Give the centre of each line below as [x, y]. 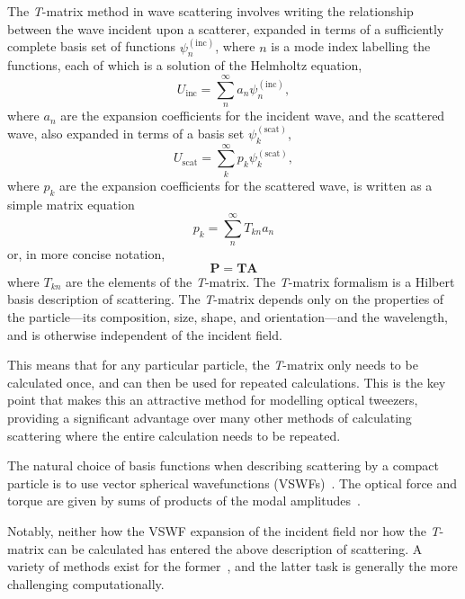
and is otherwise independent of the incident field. [145, 334]
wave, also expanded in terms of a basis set [126, 133]
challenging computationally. [86, 583]
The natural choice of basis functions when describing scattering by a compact [223, 465]
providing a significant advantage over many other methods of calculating [210, 418]
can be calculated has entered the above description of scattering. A [235, 548]
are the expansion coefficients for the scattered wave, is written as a [246, 185]
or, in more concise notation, [86, 254]
